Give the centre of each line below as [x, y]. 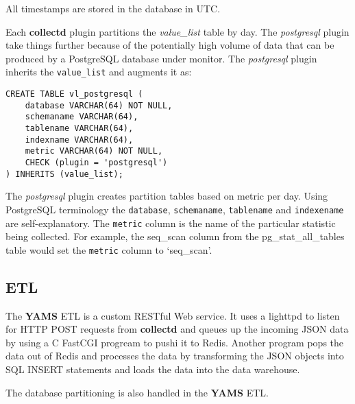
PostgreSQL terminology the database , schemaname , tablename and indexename [175, 209]
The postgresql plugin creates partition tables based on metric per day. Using [167, 196]
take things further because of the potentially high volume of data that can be [170, 45]
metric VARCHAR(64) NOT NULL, [94, 151]
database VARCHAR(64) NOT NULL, [99, 105]
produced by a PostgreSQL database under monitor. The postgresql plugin [161, 58]
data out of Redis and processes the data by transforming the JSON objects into [175, 356]
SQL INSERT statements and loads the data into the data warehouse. [153, 369]
